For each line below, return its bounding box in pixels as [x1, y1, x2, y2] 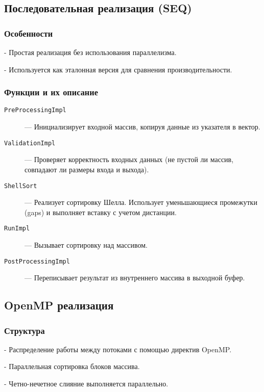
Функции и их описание [4, 86, 98, 98]
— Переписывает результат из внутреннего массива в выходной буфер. [25, 272, 245, 283]
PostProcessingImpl [4, 257, 70, 265]
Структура [4, 324, 45, 336]
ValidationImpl [4, 139, 56, 147]
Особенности [4, 27, 53, 39]
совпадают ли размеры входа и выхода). [25, 164, 149, 174]
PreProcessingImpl [4, 107, 66, 114]
